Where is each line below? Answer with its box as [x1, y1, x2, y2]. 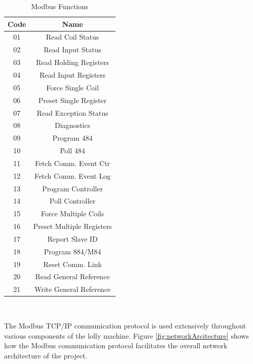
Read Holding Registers [35, 57, 110, 68]
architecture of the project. [4, 350, 88, 360]
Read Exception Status [37, 107, 109, 118]
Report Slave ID [47, 233, 98, 244]
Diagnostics [55, 120, 90, 130]
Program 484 [52, 133, 93, 143]
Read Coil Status [46, 31, 99, 42]
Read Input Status [44, 44, 101, 55]
